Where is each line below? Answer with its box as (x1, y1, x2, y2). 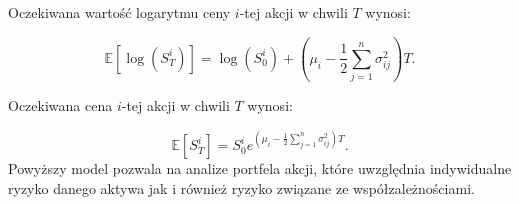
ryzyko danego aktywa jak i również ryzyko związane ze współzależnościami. (8, 178, 475, 198)
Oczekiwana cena (8, 95, 113, 116)
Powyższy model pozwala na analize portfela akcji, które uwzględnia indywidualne (8, 158, 512, 179)
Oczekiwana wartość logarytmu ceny (8, 2, 231, 22)
